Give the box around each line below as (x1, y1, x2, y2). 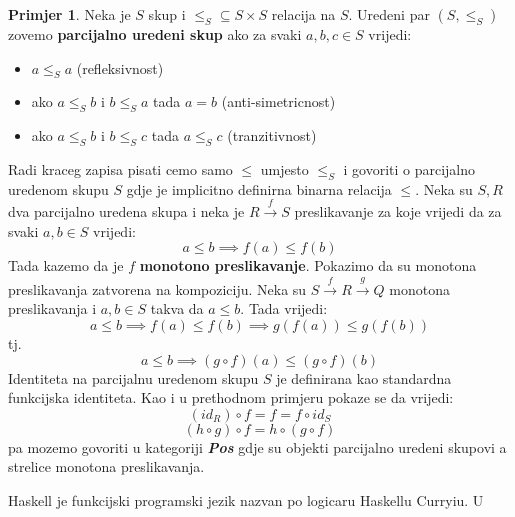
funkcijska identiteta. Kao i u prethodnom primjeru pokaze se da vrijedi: (8, 387, 454, 408)
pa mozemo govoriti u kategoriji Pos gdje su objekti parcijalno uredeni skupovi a (8, 436, 507, 457)
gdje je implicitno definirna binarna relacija (126, 178, 392, 199)
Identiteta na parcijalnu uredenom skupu (8, 367, 259, 388)
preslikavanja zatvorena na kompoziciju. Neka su (8, 278, 307, 299)
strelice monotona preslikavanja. (8, 456, 205, 477)
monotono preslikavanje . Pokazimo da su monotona (139, 255, 477, 276)
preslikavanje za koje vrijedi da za (294, 201, 502, 222)
